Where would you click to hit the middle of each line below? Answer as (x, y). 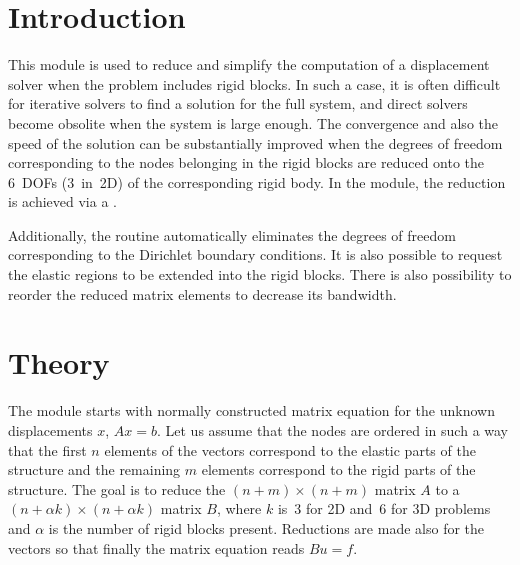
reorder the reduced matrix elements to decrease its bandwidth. (202, 293)
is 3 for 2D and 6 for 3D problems (384, 508)
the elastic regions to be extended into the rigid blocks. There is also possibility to (260, 274)
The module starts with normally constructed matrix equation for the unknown (251, 410)
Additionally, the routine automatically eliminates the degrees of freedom (232, 234)
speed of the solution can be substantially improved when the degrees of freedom (255, 142)
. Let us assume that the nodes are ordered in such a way (332, 429)
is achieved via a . (62, 201)
